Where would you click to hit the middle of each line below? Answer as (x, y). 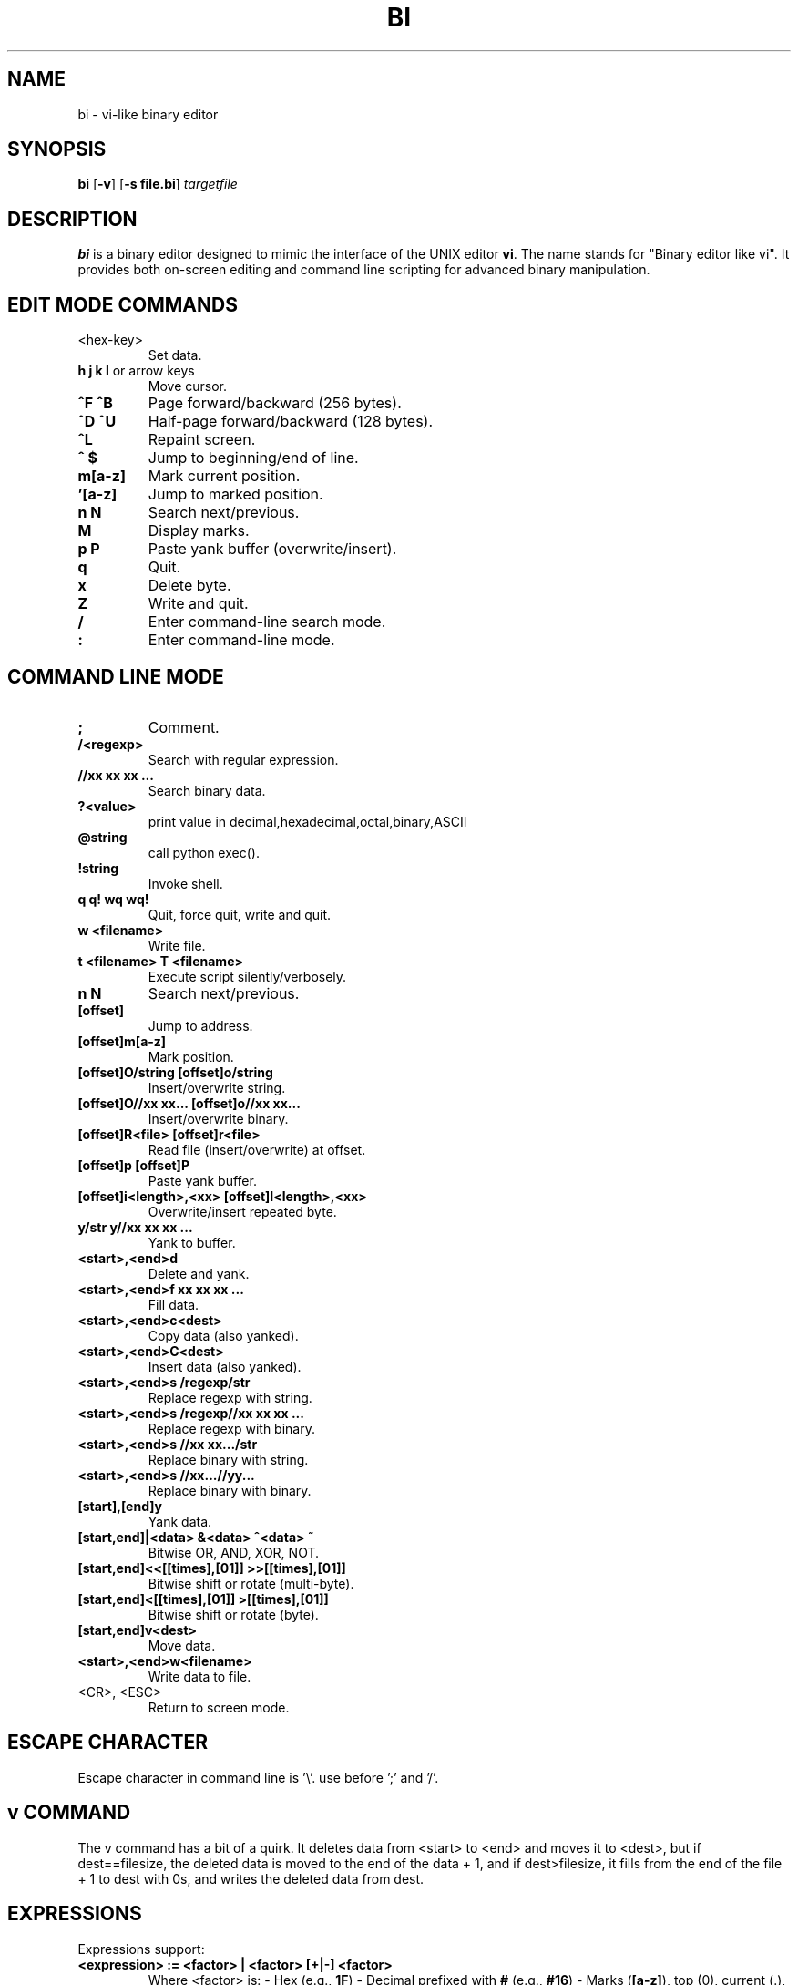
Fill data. (174, 1304)
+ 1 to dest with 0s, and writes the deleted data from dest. (251, 1878)
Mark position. (191, 1056)
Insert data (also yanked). (225, 1366)
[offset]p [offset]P (133, 1165)
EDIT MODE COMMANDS (123, 304)
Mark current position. (224, 476)
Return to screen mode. (219, 1707)
